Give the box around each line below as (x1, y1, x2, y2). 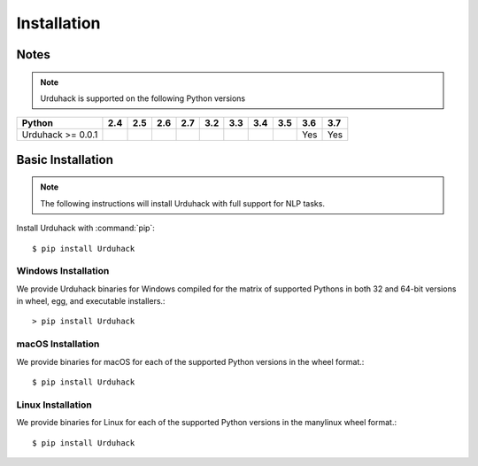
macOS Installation (16, 338, 100, 350)
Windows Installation (16, 265, 110, 277)
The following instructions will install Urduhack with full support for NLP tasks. (40, 198, 325, 208)
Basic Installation (16, 151, 114, 167)
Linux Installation (16, 399, 92, 411)
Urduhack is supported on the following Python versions (40, 93, 246, 104)
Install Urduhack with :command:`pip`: (16, 222, 155, 234)
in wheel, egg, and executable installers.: (16, 296, 166, 307)
